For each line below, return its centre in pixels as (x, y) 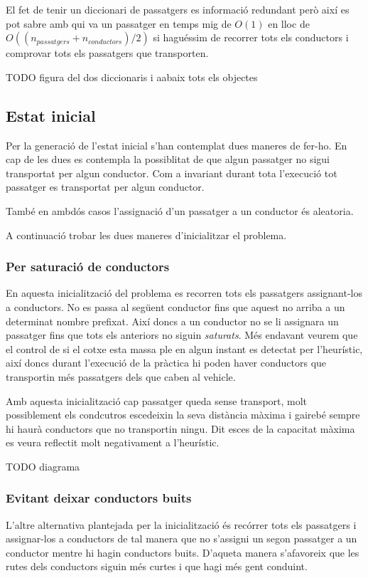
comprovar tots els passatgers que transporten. (107, 53)
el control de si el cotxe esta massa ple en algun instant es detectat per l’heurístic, (184, 348)
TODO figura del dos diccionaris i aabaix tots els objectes (132, 77)
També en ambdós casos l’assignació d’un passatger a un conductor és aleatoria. (180, 210)
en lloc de (289, 23)
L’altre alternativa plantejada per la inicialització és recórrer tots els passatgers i (181, 524)
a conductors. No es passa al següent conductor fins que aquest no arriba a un (175, 306)
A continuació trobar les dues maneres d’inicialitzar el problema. (146, 235)
